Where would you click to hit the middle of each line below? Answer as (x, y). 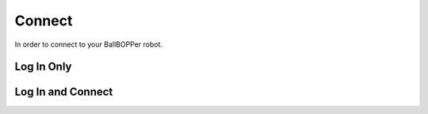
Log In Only (43, 67)
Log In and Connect (64, 92)
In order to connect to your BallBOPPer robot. (88, 44)
